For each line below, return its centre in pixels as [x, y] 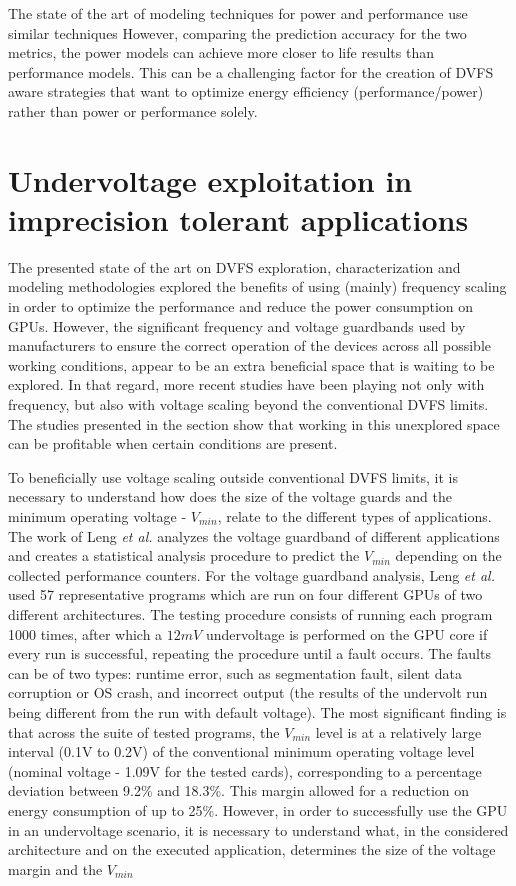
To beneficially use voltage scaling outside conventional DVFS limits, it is [233, 476]
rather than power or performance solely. [133, 110]
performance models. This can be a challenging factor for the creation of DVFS [251, 71]
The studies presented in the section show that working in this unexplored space [254, 423]
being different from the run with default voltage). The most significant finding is [257, 711]
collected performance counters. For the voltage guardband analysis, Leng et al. [251, 574]
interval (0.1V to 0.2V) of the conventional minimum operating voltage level [241, 751]
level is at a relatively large [398, 731]
